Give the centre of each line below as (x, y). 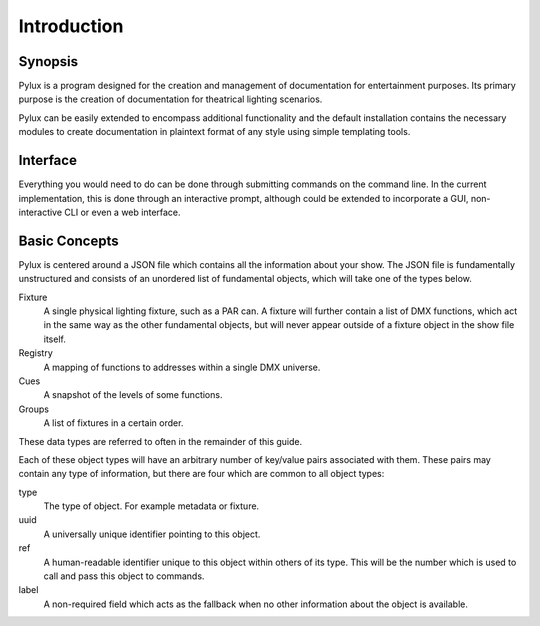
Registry (36, 353)
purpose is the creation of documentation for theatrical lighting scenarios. (170, 99)
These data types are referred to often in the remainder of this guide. (160, 441)
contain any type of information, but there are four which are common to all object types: (201, 474)
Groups (34, 409)
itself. (55, 339)
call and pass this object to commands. (124, 576)
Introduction (71, 26)
